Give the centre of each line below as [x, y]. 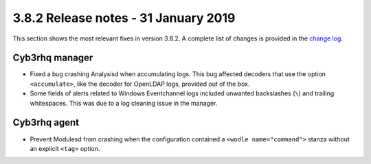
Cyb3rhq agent [46, 122]
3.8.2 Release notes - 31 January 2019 [124, 18]
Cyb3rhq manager [53, 58]
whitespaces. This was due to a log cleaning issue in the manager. [124, 103]
